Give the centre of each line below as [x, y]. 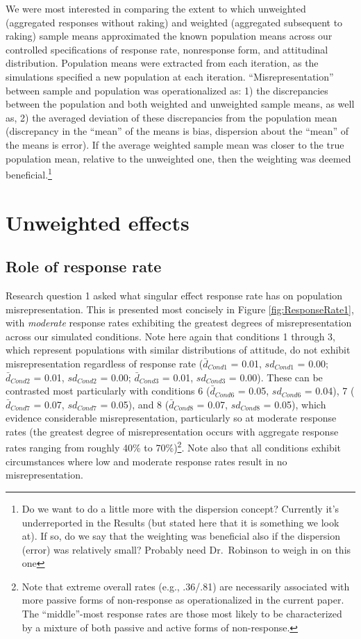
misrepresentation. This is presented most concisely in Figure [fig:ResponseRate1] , [180, 309]
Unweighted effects [98, 222]
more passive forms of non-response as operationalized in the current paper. [183, 600]
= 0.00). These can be [276, 377]
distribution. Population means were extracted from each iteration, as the [162, 63]
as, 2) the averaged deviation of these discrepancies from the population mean [171, 117]
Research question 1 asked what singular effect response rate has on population [174, 295]
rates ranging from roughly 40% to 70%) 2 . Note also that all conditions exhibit [174, 447]
